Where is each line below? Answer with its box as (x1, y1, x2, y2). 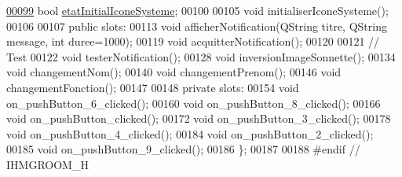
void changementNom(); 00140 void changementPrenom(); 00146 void (6, 64, 342, 80)
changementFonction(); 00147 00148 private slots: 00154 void (6, 79, 299, 95)
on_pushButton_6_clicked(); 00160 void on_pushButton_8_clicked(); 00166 (6, 94, 381, 111)
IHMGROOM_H (6, 156, 89, 172)
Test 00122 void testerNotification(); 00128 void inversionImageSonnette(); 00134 (6, 48, 396, 65)
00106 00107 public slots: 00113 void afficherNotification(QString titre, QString (6, 17, 387, 34)
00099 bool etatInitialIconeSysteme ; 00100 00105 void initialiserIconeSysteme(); (6, 2, 389, 18)
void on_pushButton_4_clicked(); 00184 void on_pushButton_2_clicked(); (6, 125, 374, 142)
